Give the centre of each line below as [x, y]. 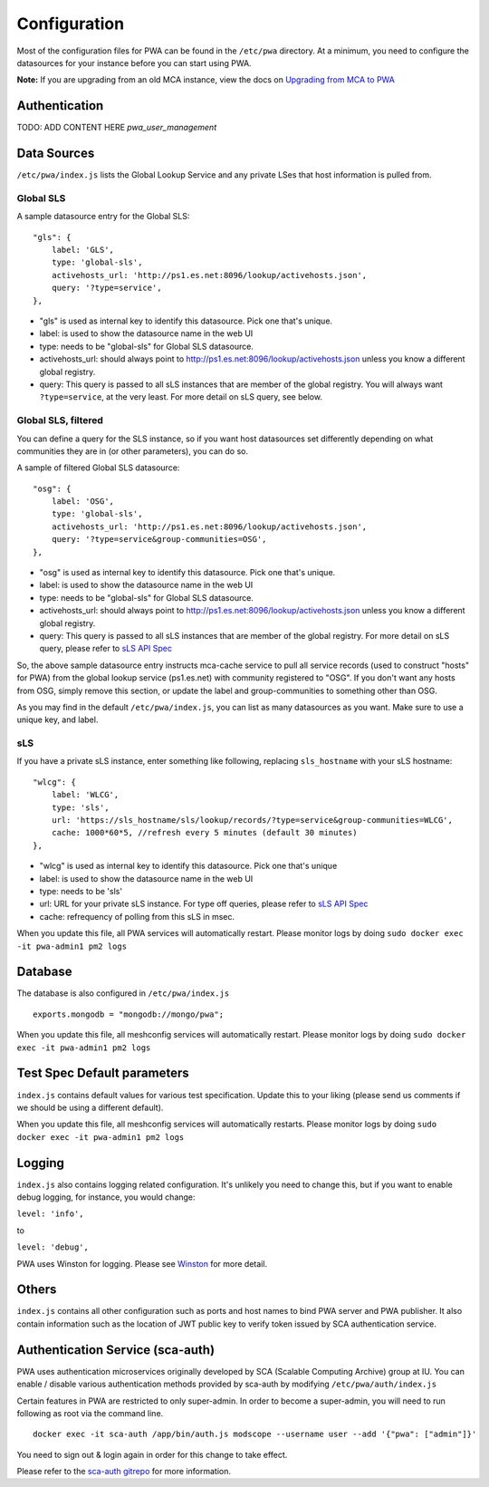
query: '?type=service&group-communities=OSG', [159, 540]
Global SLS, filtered [60, 420]
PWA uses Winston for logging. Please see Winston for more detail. [142, 1263]
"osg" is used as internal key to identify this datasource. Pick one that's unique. [187, 573]
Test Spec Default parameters [103, 1073]
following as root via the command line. [90, 1413]
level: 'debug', [53, 1247]
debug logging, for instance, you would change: [106, 1197]
